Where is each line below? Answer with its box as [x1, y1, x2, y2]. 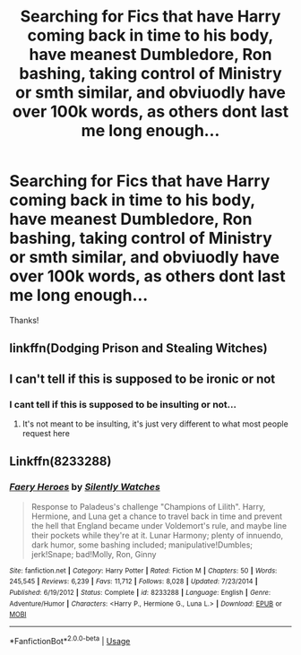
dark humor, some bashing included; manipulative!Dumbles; [30, 539, 254, 550]
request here [21, 428, 70, 439]
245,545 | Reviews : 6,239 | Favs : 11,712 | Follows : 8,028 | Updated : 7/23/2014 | [9, 577, 258, 586]
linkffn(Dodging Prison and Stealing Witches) [9, 340, 268, 356]
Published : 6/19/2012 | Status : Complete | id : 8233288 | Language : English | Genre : [9, 589, 271, 598]
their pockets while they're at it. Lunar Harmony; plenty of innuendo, [30, 530, 284, 540]
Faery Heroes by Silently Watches [9, 481, 161, 494]
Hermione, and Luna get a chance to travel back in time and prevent [30, 511, 283, 521]
